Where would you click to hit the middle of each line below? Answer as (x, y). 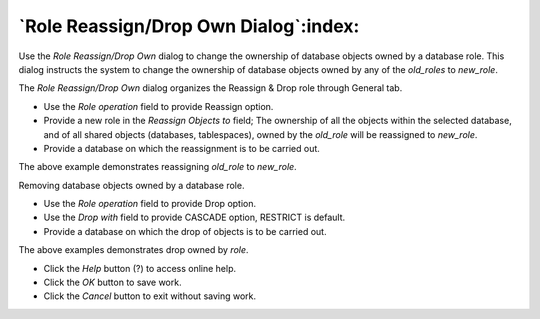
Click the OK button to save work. (112, 282)
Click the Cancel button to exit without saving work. (150, 296)
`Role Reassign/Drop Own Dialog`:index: (189, 26)
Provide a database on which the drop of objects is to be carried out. (185, 231)
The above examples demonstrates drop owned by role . (133, 250)
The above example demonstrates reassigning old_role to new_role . (157, 167)
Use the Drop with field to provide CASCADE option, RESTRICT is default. (194, 217)
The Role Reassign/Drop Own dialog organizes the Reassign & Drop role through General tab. (210, 88)
